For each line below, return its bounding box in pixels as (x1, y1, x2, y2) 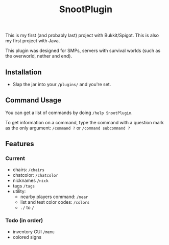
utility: (12, 188, 26, 194)
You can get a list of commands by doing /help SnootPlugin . (5, 110, 133, 116)
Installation (5, 68, 42, 76)
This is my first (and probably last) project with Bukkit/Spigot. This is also (5, 32, 159, 39)
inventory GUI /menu (12, 228, 55, 235)
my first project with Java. (5, 38, 60, 44)
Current (5, 155, 26, 162)
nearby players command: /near (20, 194, 88, 200)
